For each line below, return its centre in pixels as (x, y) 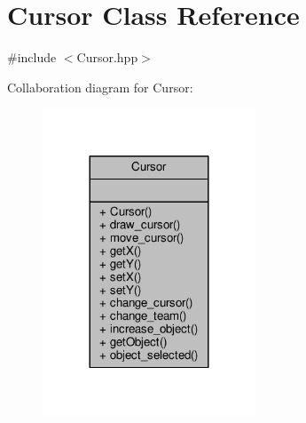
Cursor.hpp (107, 57)
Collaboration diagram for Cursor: (100, 87)
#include (32, 57)
